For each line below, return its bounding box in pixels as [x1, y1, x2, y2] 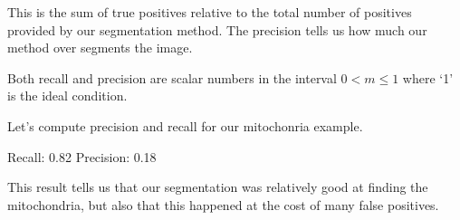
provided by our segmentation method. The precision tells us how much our [7, 20, 427, 39]
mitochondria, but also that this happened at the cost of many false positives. [7, 195, 439, 214]
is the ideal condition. [7, 86, 128, 105]
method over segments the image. [7, 38, 193, 57]
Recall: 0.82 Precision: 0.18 [7, 147, 157, 166]
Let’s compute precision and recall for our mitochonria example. [7, 116, 363, 135]
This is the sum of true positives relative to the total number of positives [7, 3, 412, 21]
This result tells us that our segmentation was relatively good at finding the [7, 177, 428, 196]
